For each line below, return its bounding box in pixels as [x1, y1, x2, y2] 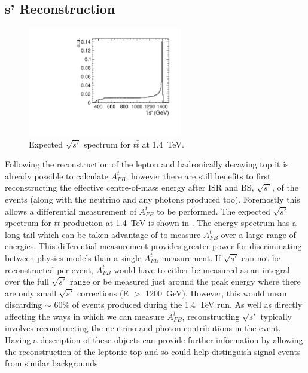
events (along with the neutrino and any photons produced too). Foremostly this [5, 192, 300, 205]
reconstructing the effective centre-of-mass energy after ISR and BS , [5, 181, 254, 194]
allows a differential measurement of [5, 204, 136, 217]
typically [260, 310, 292, 322]
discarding [5, 298, 42, 311]
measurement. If [161, 251, 221, 264]
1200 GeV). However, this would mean [145, 286, 287, 299]
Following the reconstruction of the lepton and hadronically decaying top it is [5, 158, 289, 170]
